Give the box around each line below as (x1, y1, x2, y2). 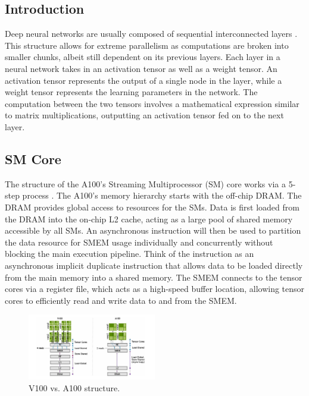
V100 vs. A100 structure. (29, 381, 120, 394)
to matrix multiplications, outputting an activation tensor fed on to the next (5, 109, 284, 121)
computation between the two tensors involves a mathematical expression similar (5, 97, 299, 109)
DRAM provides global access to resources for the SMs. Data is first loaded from (5, 200, 299, 213)
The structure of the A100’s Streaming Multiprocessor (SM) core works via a (5, 177, 286, 190)
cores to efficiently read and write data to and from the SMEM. (5, 294, 237, 306)
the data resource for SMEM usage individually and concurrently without (5, 235, 273, 248)
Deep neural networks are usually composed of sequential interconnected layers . (5, 27, 298, 40)
